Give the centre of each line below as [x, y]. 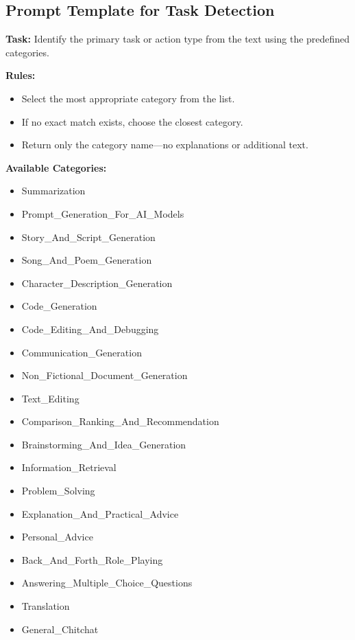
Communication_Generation [82, 352]
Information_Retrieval [69, 467]
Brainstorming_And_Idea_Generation [104, 444]
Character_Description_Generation [97, 283]
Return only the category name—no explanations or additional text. [165, 145]
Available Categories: [56, 167]
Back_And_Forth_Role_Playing [92, 559]
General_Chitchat [60, 629]
